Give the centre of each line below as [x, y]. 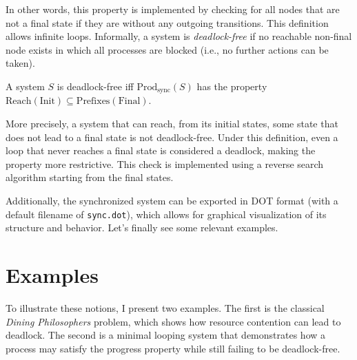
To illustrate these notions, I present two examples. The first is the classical [165, 307]
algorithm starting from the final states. [90, 177]
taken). [20, 63]
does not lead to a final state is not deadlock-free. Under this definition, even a [172, 137]
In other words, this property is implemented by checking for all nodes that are [173, 9]
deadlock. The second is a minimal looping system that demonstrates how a [166, 335]
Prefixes [93, 102]
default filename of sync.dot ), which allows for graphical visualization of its [166, 214]
